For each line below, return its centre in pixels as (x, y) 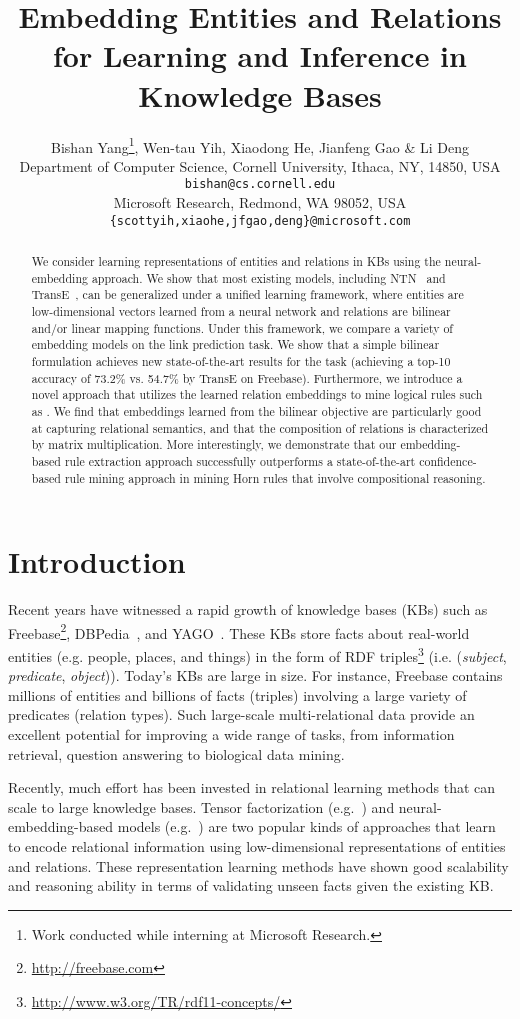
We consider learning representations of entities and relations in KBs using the (236, 261)
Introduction (97, 561)
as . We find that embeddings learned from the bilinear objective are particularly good (256, 410)
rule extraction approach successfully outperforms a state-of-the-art (240, 460)
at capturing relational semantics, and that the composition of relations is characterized (260, 427)
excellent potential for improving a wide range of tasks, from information (231, 734)
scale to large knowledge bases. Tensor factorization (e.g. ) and (201, 806)
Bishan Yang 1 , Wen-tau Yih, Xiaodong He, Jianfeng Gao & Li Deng (260, 145)
